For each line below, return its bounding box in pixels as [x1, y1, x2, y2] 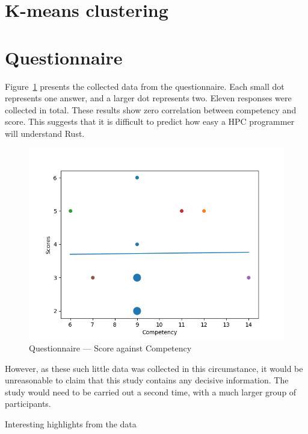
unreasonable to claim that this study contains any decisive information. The [5, 374, 289, 386]
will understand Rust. [5, 127, 85, 139]
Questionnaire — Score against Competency [29, 342, 192, 354]
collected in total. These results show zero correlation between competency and [5, 103, 297, 116]
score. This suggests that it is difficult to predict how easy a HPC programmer [5, 115, 295, 128]
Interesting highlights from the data [5, 418, 137, 430]
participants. [5, 397, 51, 410]
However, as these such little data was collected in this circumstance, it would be [5, 362, 303, 374]
